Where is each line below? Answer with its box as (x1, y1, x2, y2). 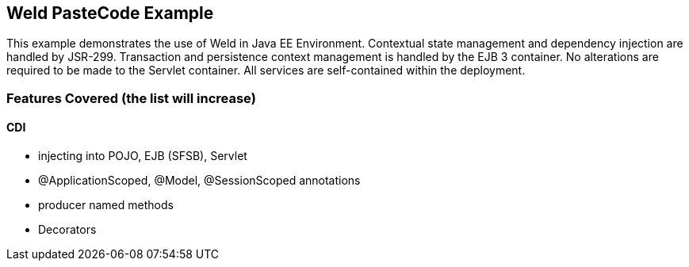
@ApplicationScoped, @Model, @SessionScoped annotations (38, 174, 361, 188)
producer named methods (38, 198, 174, 212)
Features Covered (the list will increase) (6, 90, 256, 106)
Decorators (38, 223, 97, 237)
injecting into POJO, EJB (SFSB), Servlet (38, 149, 247, 163)
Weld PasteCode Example (6, 3, 214, 23)
